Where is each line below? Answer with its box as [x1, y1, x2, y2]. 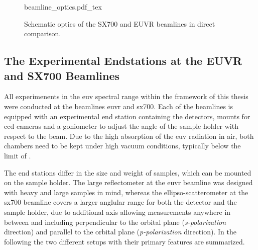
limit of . [4, 150, 31, 160]
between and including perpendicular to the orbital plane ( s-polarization [4, 216, 226, 227]
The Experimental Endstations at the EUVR [4, 53, 242, 68]
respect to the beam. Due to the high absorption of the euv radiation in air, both [4, 130, 254, 141]
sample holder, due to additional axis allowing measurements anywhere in [4, 206, 231, 217]
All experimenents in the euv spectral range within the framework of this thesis [4, 91, 248, 102]
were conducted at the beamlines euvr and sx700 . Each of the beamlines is [4, 101, 233, 111]
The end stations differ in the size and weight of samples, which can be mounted [4, 167, 251, 178]
